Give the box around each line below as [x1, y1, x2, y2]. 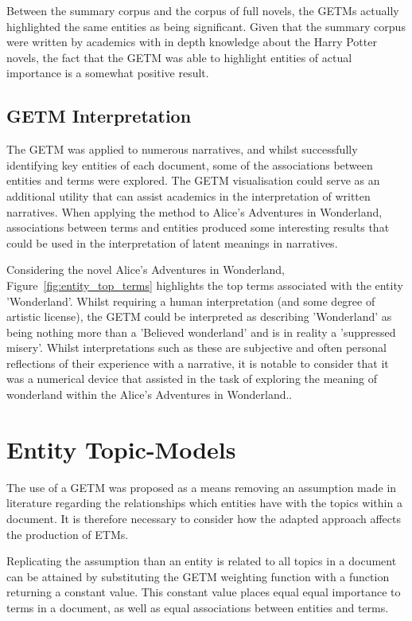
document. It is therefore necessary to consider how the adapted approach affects [6, 510, 401, 526]
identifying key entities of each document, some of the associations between [6, 156, 373, 173]
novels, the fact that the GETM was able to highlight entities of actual [6, 49, 352, 65]
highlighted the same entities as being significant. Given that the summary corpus [6, 18, 406, 34]
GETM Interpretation [6, 103, 192, 128]
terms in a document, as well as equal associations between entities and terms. [6, 599, 389, 615]
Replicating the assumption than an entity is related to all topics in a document [6, 553, 397, 569]
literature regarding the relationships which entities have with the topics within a [6, 494, 402, 511]
